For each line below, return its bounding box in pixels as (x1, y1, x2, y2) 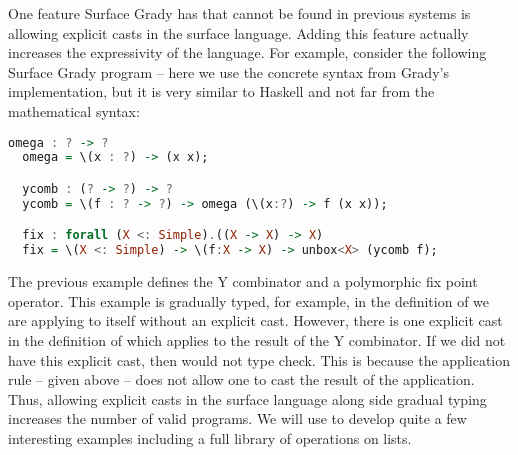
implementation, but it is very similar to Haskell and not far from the (8, 81, 435, 102)
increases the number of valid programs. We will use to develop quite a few (8, 408, 467, 429)
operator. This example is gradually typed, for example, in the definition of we (8, 290, 490, 311)
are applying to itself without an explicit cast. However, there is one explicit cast (8, 310, 503, 331)
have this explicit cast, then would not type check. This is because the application (8, 349, 511, 370)
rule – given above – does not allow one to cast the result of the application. (8, 369, 475, 390)
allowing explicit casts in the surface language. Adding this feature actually (8, 22, 469, 43)
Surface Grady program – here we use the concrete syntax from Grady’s (8, 61, 449, 82)
